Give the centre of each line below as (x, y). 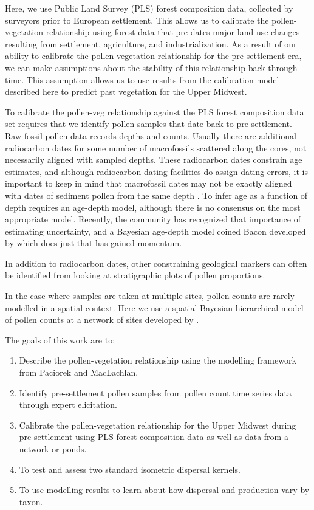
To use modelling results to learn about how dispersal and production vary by (164, 490)
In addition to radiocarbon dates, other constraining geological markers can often (156, 263)
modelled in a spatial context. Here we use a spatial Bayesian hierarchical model (154, 307)
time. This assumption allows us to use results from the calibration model (142, 79)
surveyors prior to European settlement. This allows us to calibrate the (137, 20)
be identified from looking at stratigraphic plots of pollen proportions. (135, 275)
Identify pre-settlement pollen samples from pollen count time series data (155, 392)
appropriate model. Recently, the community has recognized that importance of (153, 219)
